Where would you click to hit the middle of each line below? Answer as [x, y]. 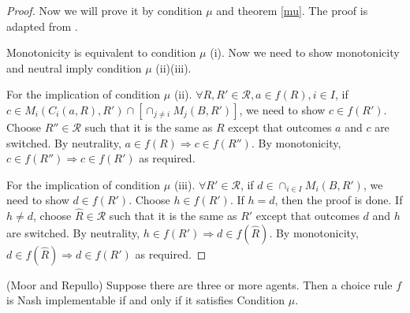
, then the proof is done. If [339, 200]
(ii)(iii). [173, 67]
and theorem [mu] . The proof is [292, 10]
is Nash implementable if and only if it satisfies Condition [146, 300]
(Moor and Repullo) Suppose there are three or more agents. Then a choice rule [199, 284]
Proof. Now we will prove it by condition [104, 10]
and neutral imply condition [74, 67]
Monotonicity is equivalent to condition [101, 52]
